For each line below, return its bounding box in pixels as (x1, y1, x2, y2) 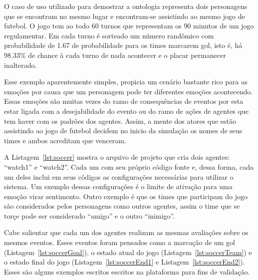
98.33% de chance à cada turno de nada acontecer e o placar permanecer (4, 49, 226, 60)
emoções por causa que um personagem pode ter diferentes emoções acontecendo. (4, 86, 253, 96)
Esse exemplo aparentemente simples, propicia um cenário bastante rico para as (4, 76, 248, 87)
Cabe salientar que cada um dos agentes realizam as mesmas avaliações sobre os (4, 227, 249, 238)
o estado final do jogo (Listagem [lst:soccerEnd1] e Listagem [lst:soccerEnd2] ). (4, 257, 245, 267)
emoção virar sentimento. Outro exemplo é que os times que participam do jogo (4, 191, 248, 201)
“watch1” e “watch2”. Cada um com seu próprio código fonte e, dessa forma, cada (4, 161, 254, 172)
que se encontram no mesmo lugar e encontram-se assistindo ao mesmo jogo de (4, 10, 245, 21)
